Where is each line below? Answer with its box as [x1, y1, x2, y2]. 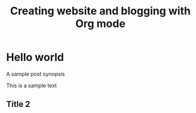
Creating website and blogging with [10, 4, 191, 18]
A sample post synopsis [6, 70, 65, 77]
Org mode [75, 17, 125, 30]
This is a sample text [6, 82, 57, 89]
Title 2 [6, 99, 30, 109]
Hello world [6, 51, 65, 64]
